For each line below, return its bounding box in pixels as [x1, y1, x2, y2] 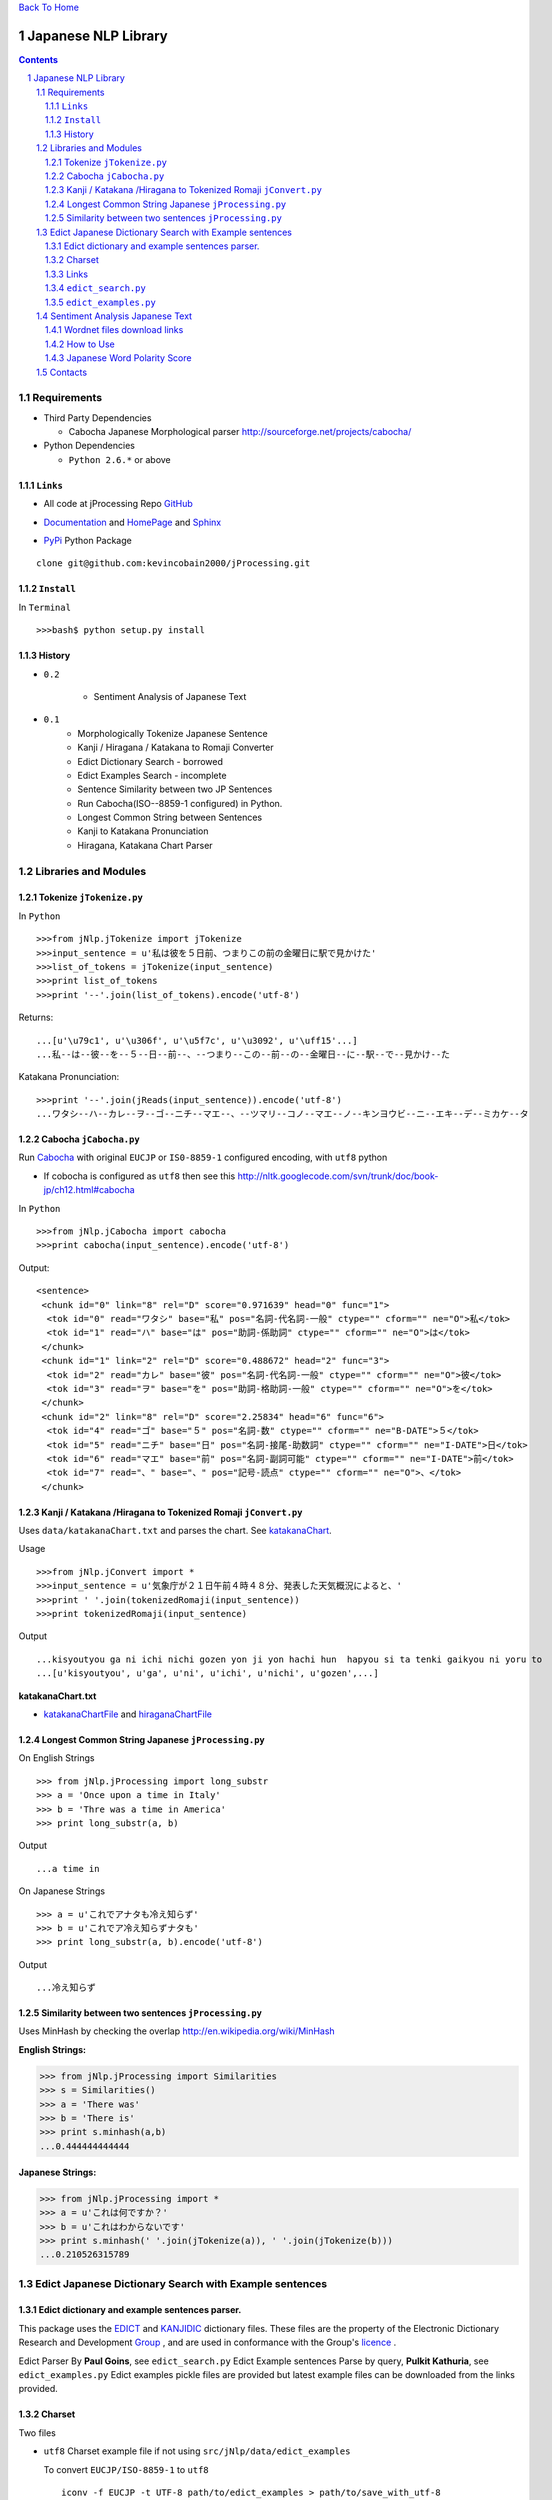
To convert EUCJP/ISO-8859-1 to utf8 [43, 2463, 209, 2475]
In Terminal [18, 601, 72, 613]
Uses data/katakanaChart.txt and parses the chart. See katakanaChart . [18, 1525, 332, 1537]
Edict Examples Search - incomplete [77, 769, 227, 781]
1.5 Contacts [36, 366, 88, 378]
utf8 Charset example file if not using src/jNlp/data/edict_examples [43, 2445, 351, 2457]
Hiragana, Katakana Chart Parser [77, 839, 214, 851]
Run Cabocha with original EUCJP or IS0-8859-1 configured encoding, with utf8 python [18, 1151, 388, 1164]
